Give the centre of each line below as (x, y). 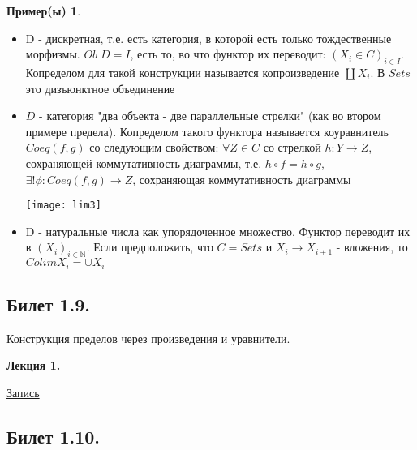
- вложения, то (372, 247)
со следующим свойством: (154, 147)
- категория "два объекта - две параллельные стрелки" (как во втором (210, 116)
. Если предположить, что (150, 247)
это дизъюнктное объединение (100, 88)
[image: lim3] (63, 206)
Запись (23, 393)
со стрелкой (292, 147)
